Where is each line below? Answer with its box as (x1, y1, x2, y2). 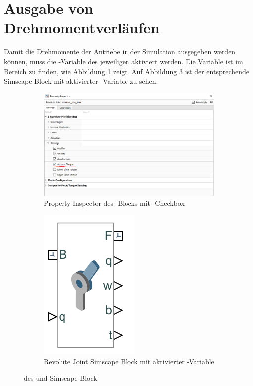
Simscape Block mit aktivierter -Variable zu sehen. (4, 76, 158, 86)
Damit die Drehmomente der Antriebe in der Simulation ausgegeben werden (4, 46, 236, 57)
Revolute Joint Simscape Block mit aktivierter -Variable (44, 356, 214, 366)
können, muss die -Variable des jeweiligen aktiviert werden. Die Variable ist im (4, 56, 243, 66)
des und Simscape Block (24, 373, 97, 383)
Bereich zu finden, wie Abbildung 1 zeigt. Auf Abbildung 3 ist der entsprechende (4, 66, 250, 76)
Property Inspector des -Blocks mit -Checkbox (44, 197, 185, 208)
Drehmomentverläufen (4, 17, 160, 38)
